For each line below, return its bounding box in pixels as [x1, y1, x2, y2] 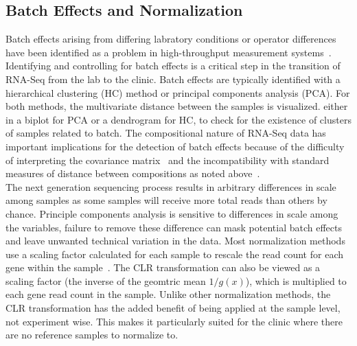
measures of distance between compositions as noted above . [5, 166, 260, 181]
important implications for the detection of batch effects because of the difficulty [5, 139, 345, 153]
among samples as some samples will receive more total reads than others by [5, 193, 327, 207]
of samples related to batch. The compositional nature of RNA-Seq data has [5, 126, 326, 140]
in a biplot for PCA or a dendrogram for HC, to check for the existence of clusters [5, 112, 352, 126]
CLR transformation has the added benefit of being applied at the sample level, [5, 301, 341, 315]
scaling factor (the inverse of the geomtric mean [5, 273, 206, 288]
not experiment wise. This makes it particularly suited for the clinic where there [5, 314, 343, 328]
